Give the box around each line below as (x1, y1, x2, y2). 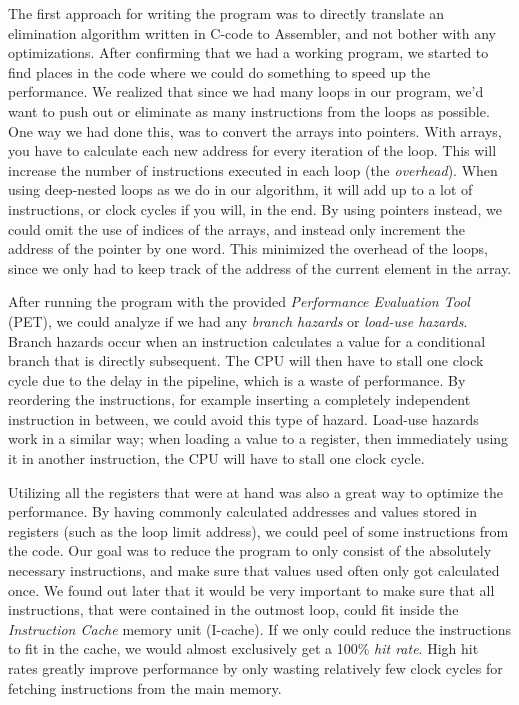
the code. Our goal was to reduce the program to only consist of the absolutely (8, 540, 492, 561)
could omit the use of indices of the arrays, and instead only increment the (8, 218, 465, 239)
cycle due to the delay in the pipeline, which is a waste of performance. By (8, 369, 466, 390)
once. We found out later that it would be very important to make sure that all (8, 579, 495, 600)
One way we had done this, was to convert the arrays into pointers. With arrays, (8, 120, 502, 141)
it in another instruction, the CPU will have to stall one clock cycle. (8, 448, 425, 469)
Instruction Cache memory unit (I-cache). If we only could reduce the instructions (8, 618, 512, 639)
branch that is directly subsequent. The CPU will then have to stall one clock (8, 350, 484, 371)
